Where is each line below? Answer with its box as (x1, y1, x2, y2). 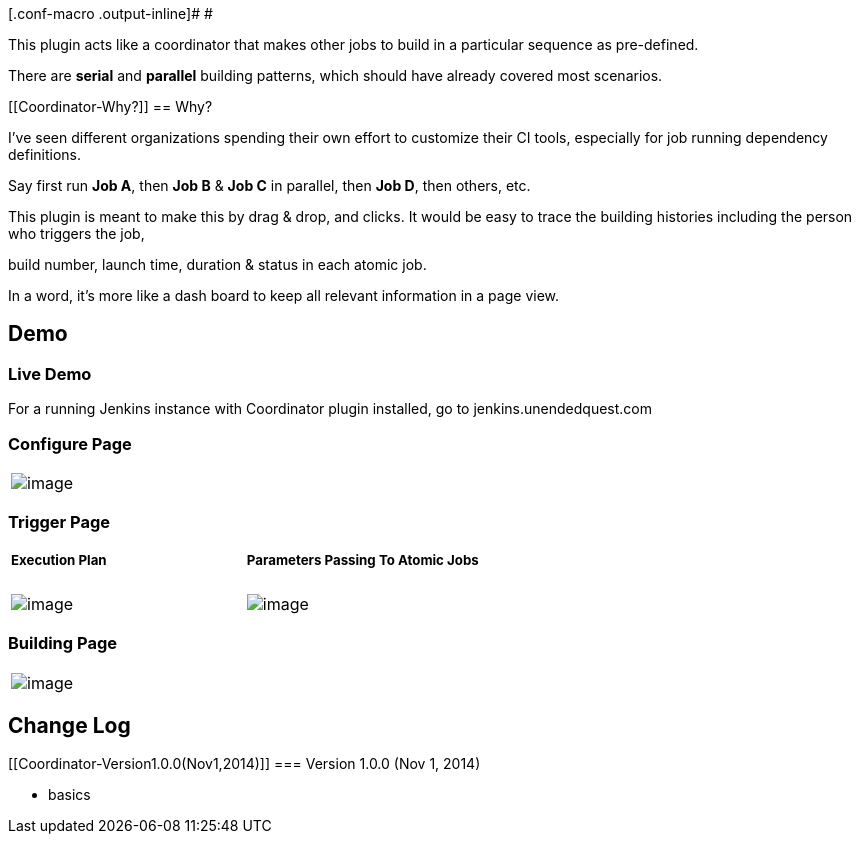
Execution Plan (11, 551, 107, 568)
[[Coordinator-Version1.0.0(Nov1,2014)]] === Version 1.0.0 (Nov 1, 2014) (8, 755, 481, 773)
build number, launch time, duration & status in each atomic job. (8, 256, 427, 273)
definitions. (8, 146, 82, 163)
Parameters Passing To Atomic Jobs (246, 551, 479, 568)
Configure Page (8, 433, 132, 454)
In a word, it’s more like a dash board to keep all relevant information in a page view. (8, 287, 560, 304)
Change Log (8, 713, 131, 739)
